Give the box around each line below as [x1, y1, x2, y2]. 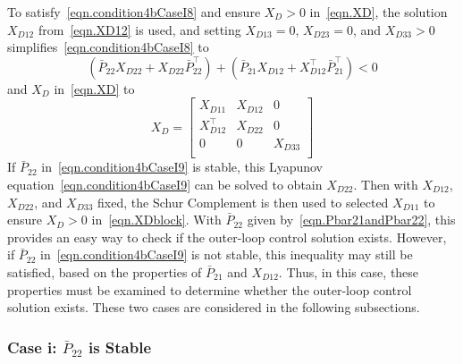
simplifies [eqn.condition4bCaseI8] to [7, 38, 209, 56]
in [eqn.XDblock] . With [91, 210, 222, 229]
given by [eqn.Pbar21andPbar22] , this [247, 210, 456, 229]
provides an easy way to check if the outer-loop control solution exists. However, [7, 227, 447, 246]
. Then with [353, 174, 418, 193]
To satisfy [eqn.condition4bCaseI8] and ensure [7, 3, 261, 21]
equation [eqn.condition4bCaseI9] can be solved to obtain [7, 174, 323, 193]
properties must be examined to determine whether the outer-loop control [7, 280, 412, 299]
